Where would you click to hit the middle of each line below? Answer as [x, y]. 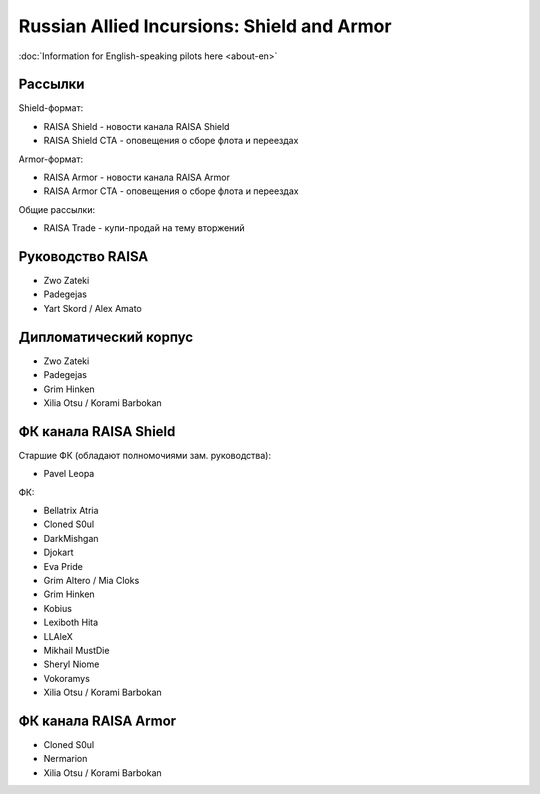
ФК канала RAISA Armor [97, 720]
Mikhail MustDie [76, 650]
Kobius [57, 608]
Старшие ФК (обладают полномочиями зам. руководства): [145, 455]
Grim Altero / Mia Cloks [91, 580]
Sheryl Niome [71, 664]
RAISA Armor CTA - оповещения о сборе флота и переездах [171, 191]
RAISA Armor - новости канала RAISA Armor [136, 177]
